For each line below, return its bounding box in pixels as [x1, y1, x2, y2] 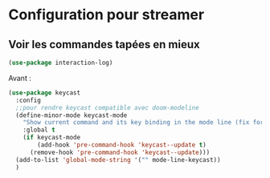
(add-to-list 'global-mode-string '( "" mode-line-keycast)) [15, 156, 221, 164]
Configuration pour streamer [8, 6, 205, 24]
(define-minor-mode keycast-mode [15, 111, 128, 119]
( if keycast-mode [22, 134, 81, 142]
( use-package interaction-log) [8, 59, 113, 67]
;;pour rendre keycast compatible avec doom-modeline [15, 103, 199, 111]
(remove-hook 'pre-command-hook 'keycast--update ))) [29, 148, 211, 156]
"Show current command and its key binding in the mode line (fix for [22, 119, 264, 127]
